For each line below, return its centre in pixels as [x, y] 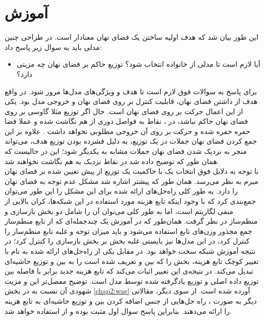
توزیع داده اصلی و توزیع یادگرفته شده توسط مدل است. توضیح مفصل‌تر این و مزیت [132, 281]
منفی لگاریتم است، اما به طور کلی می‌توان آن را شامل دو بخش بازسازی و [119, 211]
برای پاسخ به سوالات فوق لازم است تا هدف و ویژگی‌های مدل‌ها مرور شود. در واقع [131, 91]
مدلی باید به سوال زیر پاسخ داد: [53, 47]
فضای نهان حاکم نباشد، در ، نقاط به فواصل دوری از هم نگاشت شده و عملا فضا [126, 121]
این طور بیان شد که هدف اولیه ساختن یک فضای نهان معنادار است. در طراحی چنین [131, 37]
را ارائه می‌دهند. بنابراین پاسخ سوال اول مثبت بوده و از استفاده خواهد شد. [118, 311]
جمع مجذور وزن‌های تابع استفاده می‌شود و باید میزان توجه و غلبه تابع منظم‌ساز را [128, 231]
